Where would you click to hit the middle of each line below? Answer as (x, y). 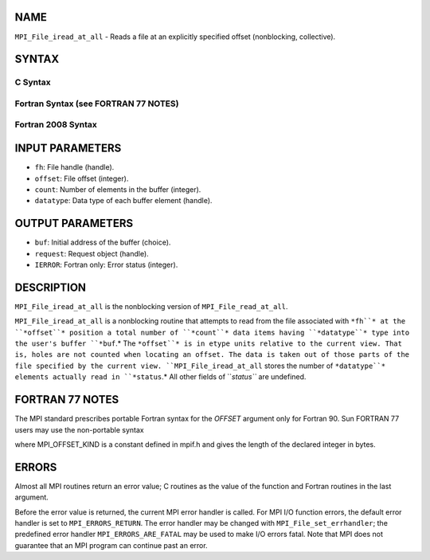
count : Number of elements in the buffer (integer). (118, 189)
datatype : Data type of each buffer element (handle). (123, 201)
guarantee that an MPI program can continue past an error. (111, 545)
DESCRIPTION (51, 287)
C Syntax (33, 82)
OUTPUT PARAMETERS (74, 223)
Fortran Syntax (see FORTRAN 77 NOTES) (97, 104)
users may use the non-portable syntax (79, 429)
